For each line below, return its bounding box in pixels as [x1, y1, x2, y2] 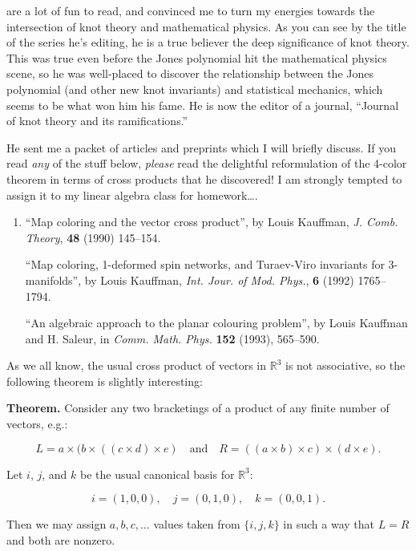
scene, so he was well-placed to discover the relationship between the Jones [6, 65, 374, 82]
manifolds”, [25, 271, 82, 288]
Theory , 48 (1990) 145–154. [25, 229, 161, 245]
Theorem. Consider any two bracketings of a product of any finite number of [6, 399, 390, 416]
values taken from [153, 516, 240, 533]
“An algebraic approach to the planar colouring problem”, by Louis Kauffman [25, 314, 408, 331]
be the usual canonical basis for [80, 465, 235, 482]
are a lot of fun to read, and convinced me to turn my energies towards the [6, 2, 375, 18]
